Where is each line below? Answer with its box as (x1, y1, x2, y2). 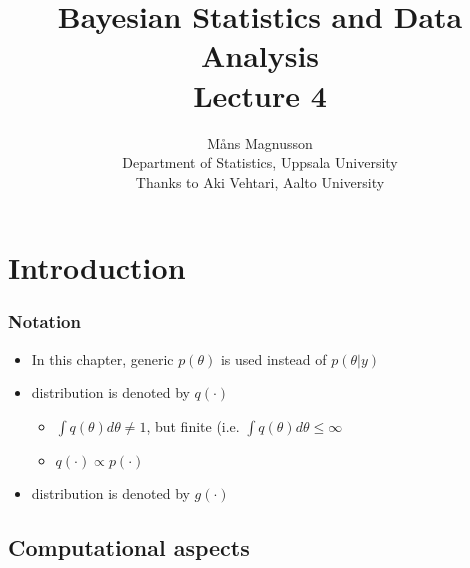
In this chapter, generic (31, 348, 174, 369)
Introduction (8, 247, 186, 288)
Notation (8, 309, 81, 334)
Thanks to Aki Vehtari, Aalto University (135, 171, 385, 192)
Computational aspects (8, 531, 250, 562)
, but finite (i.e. (146, 415, 240, 436)
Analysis (200, 35, 320, 76)
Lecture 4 (193, 74, 327, 115)
